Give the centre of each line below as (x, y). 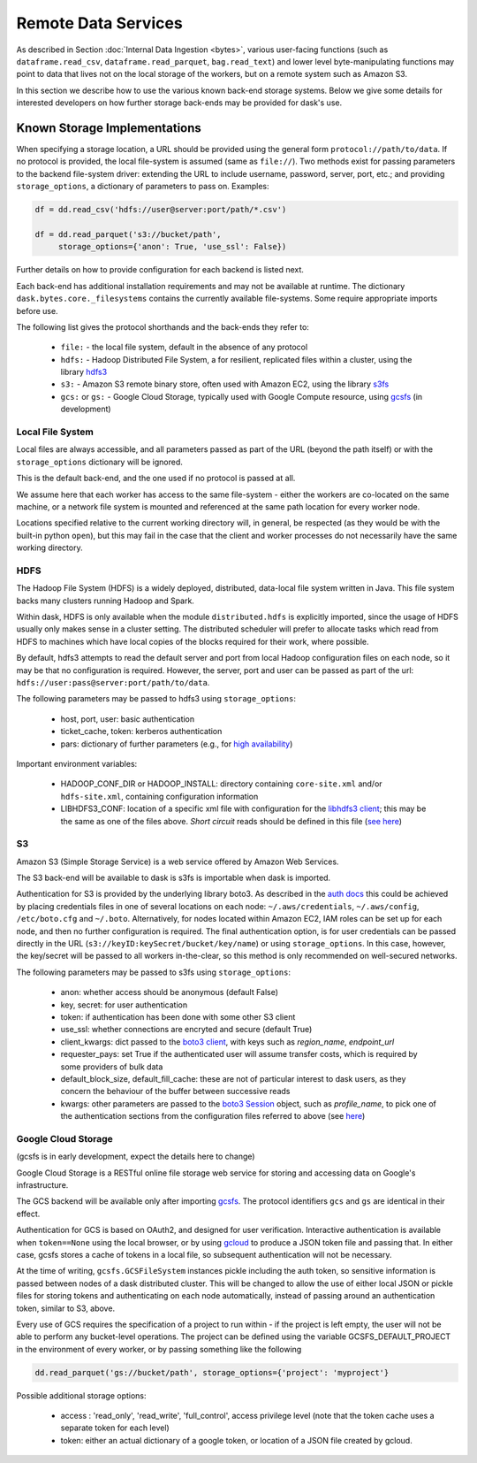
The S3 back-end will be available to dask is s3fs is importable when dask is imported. (174, 878)
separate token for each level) (115, 1428)
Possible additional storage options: (81, 1395)
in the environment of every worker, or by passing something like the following (159, 1349)
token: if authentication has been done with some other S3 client (178, 1016)
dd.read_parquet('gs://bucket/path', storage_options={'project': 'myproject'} (212, 1372)
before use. (37, 310)
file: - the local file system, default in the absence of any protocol (184, 347)
